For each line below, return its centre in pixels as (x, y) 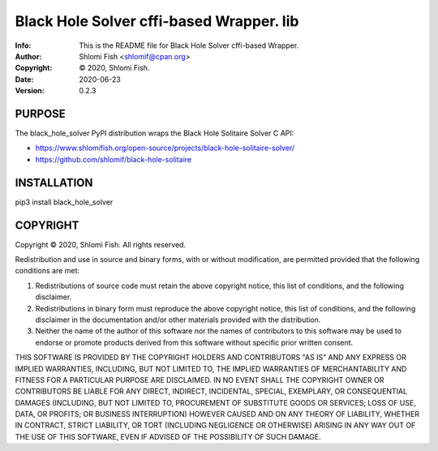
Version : (30, 91)
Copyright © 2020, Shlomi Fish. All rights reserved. (101, 244)
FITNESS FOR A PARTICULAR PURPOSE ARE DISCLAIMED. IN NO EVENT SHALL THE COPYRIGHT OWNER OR (200, 380)
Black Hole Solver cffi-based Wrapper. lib (157, 21)
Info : (23, 45)
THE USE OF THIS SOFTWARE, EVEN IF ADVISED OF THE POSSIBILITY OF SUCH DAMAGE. (168, 436)
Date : (24, 79)
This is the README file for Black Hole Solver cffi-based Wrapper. (189, 45)
